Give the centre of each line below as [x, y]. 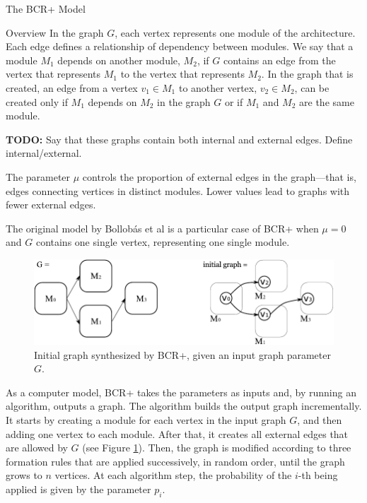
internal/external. [44, 153]
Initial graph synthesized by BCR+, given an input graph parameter [182, 354]
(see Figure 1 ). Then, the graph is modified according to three [217, 448]
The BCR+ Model [46, 8]
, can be [312, 87]
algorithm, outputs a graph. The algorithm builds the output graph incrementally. [184, 406]
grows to [24, 475]
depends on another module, [119, 60]
